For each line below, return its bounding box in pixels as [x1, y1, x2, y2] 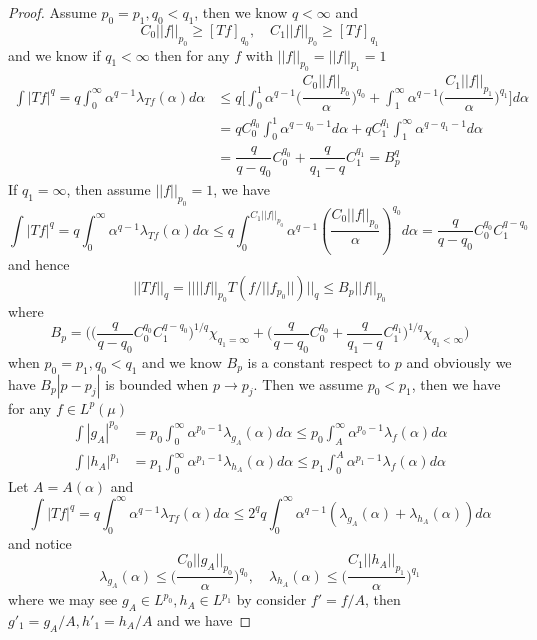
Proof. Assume [8, 2, 97, 22]
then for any [154, 44, 230, 65]
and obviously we [406, 351, 512, 372]
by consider [236, 589, 307, 610]
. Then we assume [253, 373, 364, 394]
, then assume [66, 179, 151, 200]
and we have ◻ [157, 609, 252, 630]
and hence [8, 254, 70, 275]
